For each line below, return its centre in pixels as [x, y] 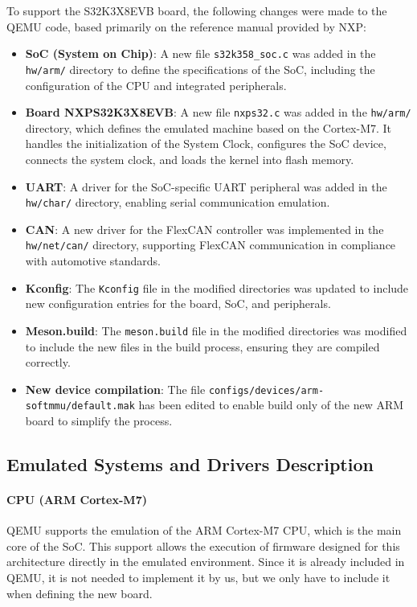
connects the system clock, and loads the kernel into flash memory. [190, 159]
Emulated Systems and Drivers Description [190, 464]
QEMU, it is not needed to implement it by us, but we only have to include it [198, 577]
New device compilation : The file [115, 389]
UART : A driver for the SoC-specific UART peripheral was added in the [206, 186]
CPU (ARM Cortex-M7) [77, 499]
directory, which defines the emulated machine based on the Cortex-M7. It [208, 127]
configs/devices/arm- [266, 390]
